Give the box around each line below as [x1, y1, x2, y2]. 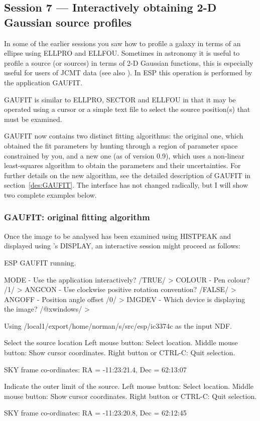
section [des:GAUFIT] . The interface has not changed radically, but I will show [4, 180, 248, 190]
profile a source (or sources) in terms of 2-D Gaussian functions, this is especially [4, 57, 253, 68]
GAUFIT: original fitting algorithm [4, 211, 150, 223]
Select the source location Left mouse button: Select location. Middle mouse [4, 337, 238, 348]
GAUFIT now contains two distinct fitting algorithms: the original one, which [4, 130, 243, 141]
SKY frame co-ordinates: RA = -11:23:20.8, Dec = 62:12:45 [4, 407, 187, 418]
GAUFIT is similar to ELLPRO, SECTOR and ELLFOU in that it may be [4, 94, 236, 104]
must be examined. [4, 113, 62, 124]
